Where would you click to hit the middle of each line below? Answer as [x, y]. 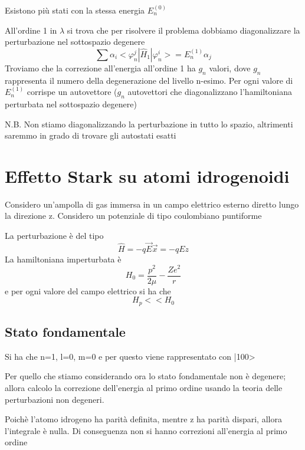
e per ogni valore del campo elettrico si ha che [88, 290]
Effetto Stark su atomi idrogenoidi [147, 175]
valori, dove [230, 68]
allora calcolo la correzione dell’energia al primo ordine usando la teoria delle [144, 388]
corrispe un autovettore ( [72, 92]
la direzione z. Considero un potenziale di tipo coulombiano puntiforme [133, 216]
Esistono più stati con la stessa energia [75, 10]
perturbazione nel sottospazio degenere [75, 42]
